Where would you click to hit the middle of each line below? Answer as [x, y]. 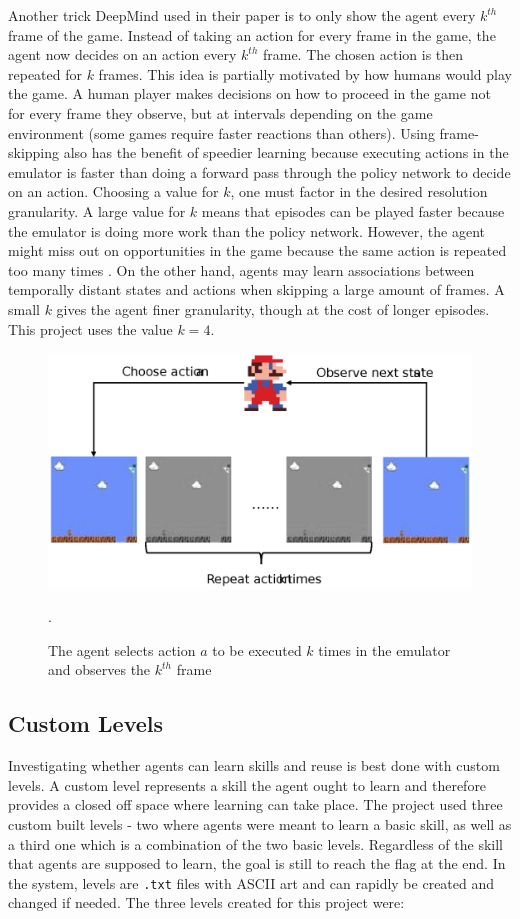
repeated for [45, 73]
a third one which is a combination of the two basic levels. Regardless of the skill [255, 843]
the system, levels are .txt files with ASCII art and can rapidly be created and [251, 882]
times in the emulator [384, 649]
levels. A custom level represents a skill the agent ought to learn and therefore [247, 784]
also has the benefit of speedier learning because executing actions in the [286, 152]
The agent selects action [122, 649]
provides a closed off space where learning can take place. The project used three [255, 804]
